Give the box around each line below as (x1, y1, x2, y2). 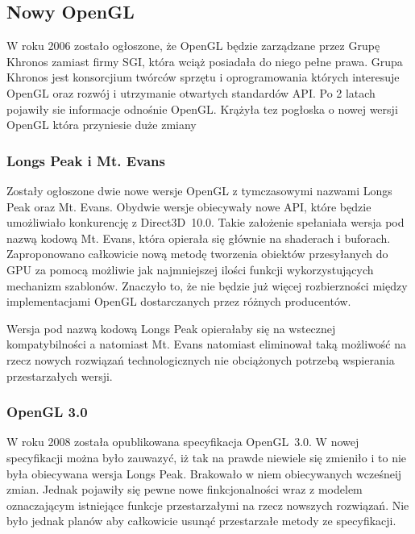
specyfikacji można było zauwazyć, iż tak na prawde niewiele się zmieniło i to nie (6, 448, 407, 465)
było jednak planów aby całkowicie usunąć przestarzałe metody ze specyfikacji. (6, 512, 396, 529)
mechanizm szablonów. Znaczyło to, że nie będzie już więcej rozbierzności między (6, 277, 408, 294)
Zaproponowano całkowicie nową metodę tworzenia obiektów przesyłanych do (6, 245, 388, 262)
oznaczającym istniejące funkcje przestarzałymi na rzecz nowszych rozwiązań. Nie (6, 496, 409, 513)
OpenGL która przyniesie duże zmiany (6, 116, 197, 133)
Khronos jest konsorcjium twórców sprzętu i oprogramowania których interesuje (6, 69, 400, 86)
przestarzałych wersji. (6, 367, 113, 384)
